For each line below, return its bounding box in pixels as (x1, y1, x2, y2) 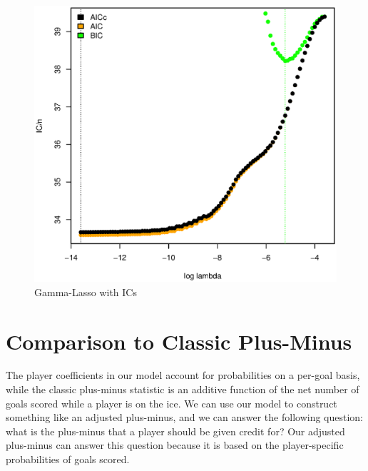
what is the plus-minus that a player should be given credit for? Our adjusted (6, 423, 345, 438)
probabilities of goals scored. (6, 452, 130, 467)
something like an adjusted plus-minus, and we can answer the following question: (6, 410, 364, 425)
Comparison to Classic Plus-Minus (6, 326, 352, 355)
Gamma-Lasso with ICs (34, 284, 137, 299)
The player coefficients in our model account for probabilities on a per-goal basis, (6, 368, 360, 383)
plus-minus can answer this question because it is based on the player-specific (6, 437, 344, 452)
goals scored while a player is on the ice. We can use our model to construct (6, 395, 337, 410)
